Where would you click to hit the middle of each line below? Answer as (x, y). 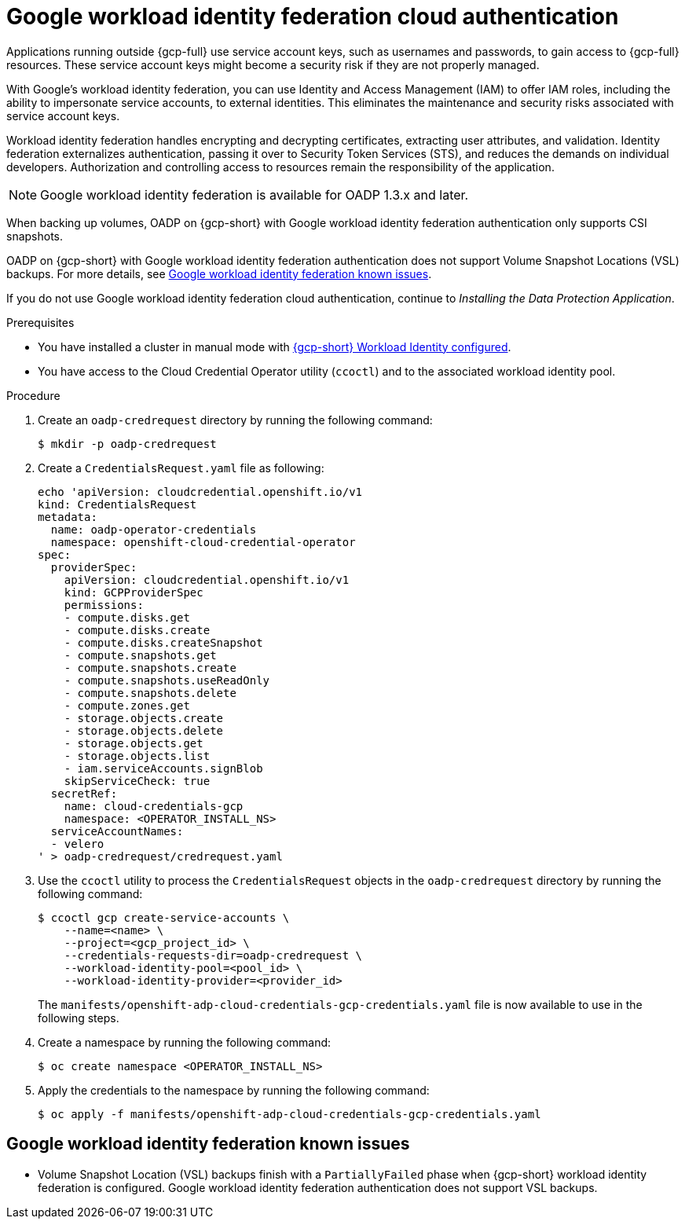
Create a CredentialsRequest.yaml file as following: (181, 468)
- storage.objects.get (134, 743)
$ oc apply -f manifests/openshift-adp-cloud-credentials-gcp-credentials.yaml (289, 1114)
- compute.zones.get (127, 705)
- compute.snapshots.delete (150, 693)
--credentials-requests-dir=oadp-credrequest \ (213, 955)
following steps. (79, 1018)
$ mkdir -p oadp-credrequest (127, 444)
